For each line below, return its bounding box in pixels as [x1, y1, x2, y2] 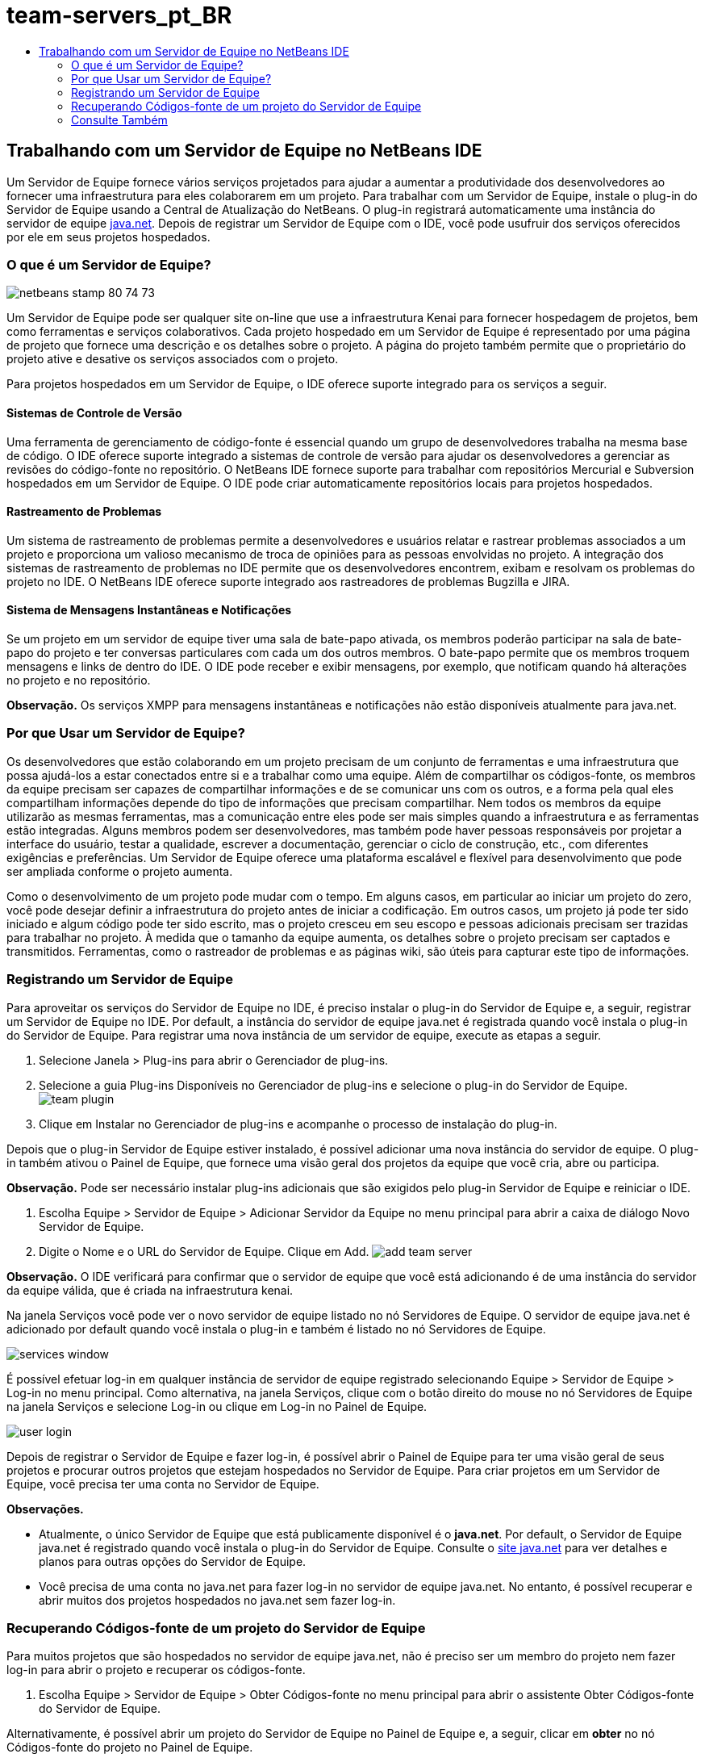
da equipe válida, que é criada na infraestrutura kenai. [6, 1283, 294, 1297]
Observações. [6, 1501, 84, 1516]
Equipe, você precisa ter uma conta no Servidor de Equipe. [6, 1476, 319, 1491]
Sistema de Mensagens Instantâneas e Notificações [6, 603, 292, 617]
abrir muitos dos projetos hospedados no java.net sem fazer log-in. [39, 1593, 396, 1607]
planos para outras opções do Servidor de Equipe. [39, 1554, 307, 1568]
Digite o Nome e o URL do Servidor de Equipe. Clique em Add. [39, 1244, 369, 1258]
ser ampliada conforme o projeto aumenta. [6, 864, 233, 878]
